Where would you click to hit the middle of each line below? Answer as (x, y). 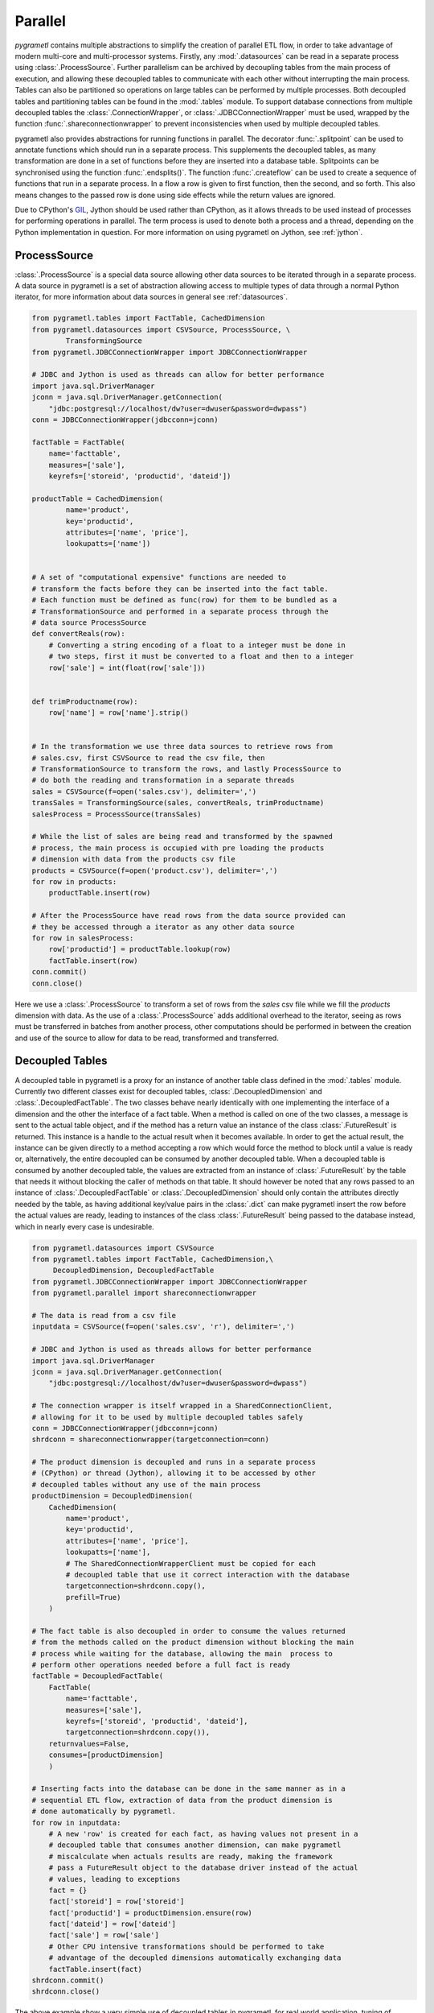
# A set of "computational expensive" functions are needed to (159, 577)
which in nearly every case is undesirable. (84, 1226)
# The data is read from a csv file (104, 1315)
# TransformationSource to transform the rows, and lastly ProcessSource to (186, 769)
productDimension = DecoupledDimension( (112, 1496)
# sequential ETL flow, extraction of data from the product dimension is (182, 1800)
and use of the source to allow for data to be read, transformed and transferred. (147, 1038)
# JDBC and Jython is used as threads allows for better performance (172, 1350)
